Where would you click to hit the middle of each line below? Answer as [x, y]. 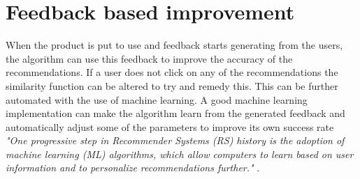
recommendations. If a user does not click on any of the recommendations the [172, 72]
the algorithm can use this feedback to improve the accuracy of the [149, 58]
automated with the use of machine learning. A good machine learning [157, 99]
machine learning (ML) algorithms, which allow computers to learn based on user [180, 154]
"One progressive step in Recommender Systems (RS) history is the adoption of [175, 140]
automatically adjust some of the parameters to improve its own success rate [170, 126]
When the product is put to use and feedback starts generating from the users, [174, 45]
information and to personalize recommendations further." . [133, 168]
